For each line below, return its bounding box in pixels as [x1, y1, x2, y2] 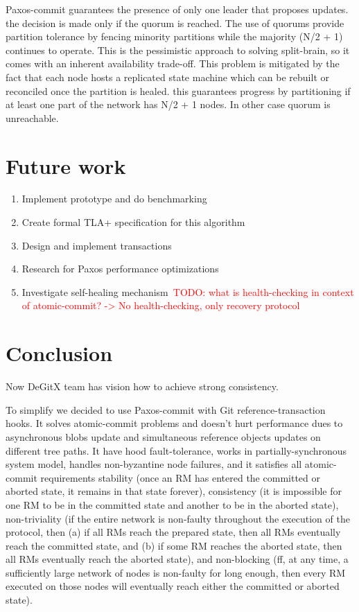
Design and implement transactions [21, 238, 172, 252]
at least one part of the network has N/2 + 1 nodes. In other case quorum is [6, 97, 331, 112]
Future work [6, 151, 126, 180]
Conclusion [6, 339, 113, 367]
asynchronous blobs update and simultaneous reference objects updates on [6, 429, 321, 444]
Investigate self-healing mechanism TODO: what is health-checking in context [21, 284, 354, 299]
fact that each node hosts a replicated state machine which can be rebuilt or [6, 69, 329, 84]
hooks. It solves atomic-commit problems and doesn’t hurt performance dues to [6, 416, 343, 430]
